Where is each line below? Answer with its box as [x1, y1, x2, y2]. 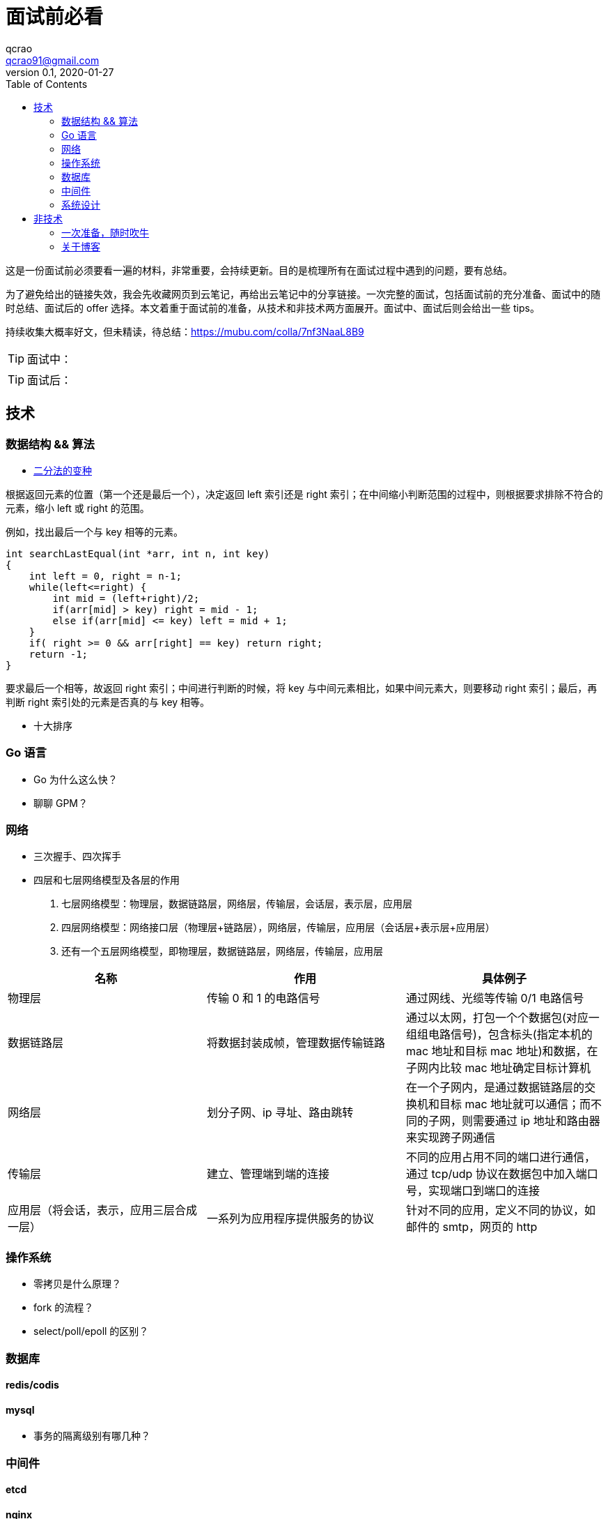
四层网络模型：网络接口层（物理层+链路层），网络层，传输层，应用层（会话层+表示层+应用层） [61, 921, 495, 934]
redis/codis [6, 1379, 59, 1391]
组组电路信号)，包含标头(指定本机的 [405, 1027, 593, 1042]
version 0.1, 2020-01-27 [6, 66, 114, 78]
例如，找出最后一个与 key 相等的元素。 [6, 525, 183, 538]
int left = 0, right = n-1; [29, 570, 182, 582]
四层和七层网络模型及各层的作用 [33, 874, 180, 886]
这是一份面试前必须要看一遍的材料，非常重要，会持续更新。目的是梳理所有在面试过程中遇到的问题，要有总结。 [6, 264, 513, 276]
